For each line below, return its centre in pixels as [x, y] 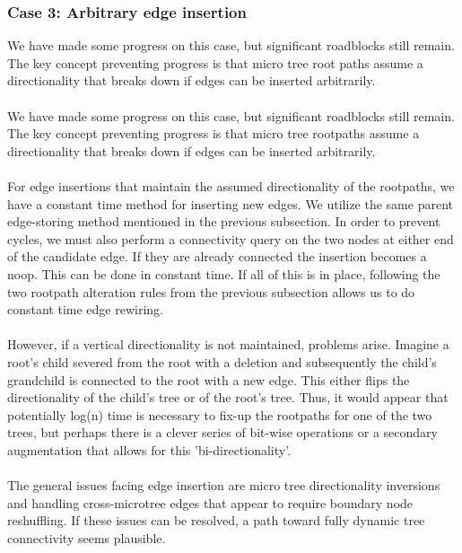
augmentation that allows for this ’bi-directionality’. [149, 449]
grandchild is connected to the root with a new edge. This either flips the [209, 379]
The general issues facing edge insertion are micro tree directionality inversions [224, 485]
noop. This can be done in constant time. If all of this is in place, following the [224, 273]
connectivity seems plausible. [87, 537]
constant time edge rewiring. [85, 309]
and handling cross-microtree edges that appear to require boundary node [210, 502]
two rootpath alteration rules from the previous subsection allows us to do [211, 291]
